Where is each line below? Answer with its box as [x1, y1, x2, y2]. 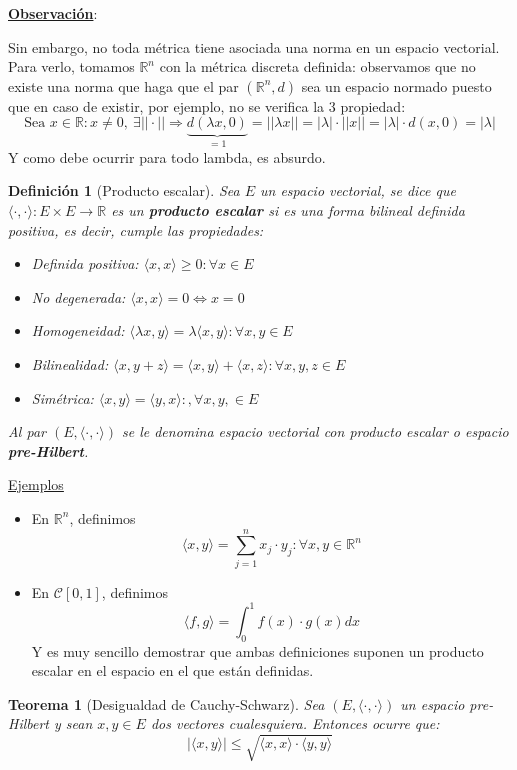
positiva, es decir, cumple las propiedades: [8, 219, 264, 240]
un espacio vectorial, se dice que [259, 180, 456, 201]
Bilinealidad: [31, 353, 109, 374]
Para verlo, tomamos [8, 56, 135, 77]
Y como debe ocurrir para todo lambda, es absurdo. [8, 146, 326, 167]
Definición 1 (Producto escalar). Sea [8, 180, 240, 201]
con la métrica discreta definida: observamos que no [159, 56, 476, 77]
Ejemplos [8, 474, 64, 495]
